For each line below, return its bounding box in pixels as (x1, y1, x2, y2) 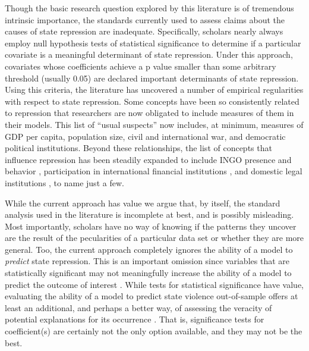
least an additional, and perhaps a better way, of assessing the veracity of (5, 301, 272, 314)
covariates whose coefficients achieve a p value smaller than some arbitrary (5, 59, 276, 72)
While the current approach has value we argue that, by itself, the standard (5, 196, 280, 209)
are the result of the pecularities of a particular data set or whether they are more (5, 231, 304, 244)
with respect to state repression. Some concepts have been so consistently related (5, 95, 299, 107)
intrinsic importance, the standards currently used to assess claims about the (5, 13, 285, 26)
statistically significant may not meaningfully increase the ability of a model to (5, 267, 292, 279)
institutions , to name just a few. (5, 176, 124, 189)
